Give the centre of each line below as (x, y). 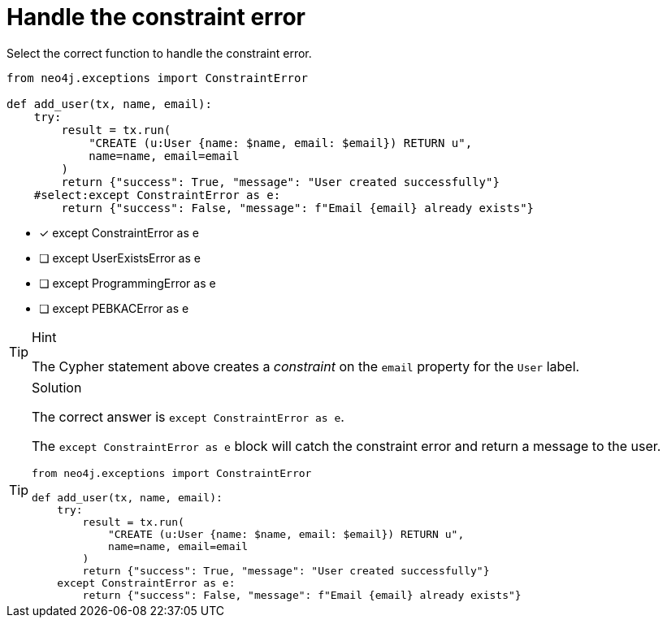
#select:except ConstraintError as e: (157, 195)
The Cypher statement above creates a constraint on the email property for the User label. (306, 366)
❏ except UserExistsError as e (120, 258)
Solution (57, 387)
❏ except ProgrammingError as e (128, 283)
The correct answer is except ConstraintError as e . (188, 416)
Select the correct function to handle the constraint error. (159, 53)
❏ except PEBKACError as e (114, 308)
